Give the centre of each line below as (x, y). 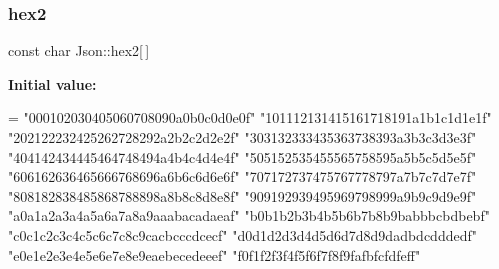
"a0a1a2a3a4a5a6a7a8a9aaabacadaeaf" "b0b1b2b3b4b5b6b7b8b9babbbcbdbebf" (249, 215)
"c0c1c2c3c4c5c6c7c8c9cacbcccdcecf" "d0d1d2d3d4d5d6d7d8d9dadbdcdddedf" (242, 234)
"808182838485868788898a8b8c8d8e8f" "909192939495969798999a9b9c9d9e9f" (242, 195)
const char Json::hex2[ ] (79, 50)
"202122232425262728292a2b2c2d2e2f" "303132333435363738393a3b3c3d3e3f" (242, 137)
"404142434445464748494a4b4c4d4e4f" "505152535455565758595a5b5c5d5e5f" (242, 156)
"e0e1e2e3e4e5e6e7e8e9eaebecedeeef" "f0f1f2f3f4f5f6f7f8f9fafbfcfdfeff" (214, 254)
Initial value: (52, 83)
